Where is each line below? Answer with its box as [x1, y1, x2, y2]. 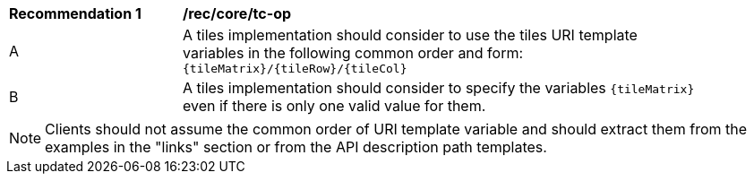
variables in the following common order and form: [183, 44, 524, 62]
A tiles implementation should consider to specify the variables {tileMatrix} [183, 79, 695, 97]
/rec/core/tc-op [183, 4, 292, 22]
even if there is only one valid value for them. [183, 97, 486, 115]
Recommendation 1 [9, 4, 141, 22]
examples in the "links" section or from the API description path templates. [45, 138, 547, 156]
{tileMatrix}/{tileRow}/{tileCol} [183, 62, 407, 75]
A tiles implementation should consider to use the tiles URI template [183, 26, 638, 44]
